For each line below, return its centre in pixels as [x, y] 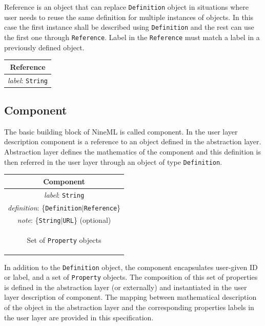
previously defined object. [44, 47]
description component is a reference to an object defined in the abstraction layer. [133, 141]
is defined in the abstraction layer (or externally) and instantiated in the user [126, 287]
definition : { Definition [45, 207]
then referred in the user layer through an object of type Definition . [113, 161]
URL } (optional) [87, 220]
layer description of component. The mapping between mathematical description [130, 297]
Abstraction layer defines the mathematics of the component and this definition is [132, 152]
